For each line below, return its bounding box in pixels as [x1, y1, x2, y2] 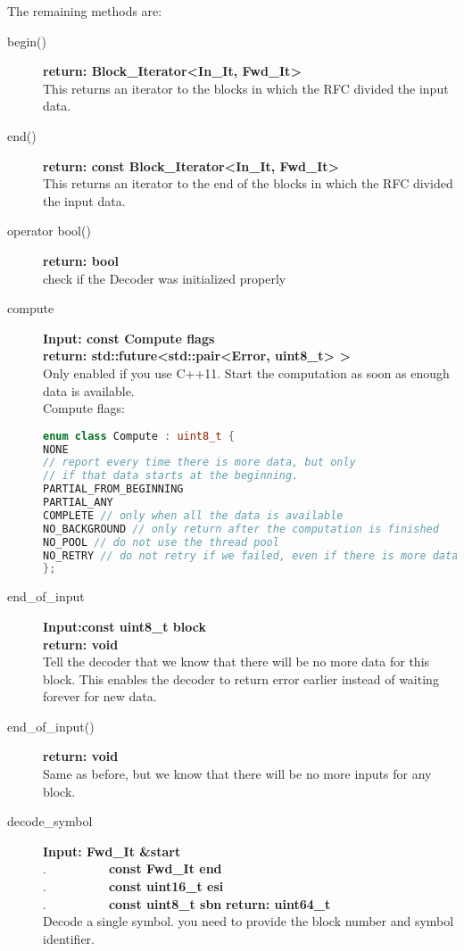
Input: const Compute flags [43, 328, 215, 347]
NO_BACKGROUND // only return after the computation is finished [43, 522, 439, 535]
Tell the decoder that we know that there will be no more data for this [43, 652, 430, 671]
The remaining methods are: [7, 2, 162, 20]
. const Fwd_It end [43, 859, 222, 878]
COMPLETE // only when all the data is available [43, 509, 344, 522]
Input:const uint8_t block [43, 616, 206, 635]
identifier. [43, 929, 95, 947]
